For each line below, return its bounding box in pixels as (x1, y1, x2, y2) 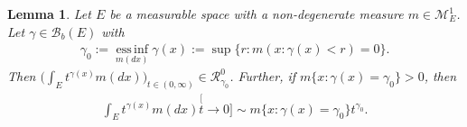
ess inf (116, 43, 149, 57)
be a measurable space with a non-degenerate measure (109, 5, 404, 23)
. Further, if (229, 67, 296, 86)
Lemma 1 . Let (7, 5, 91, 23)
